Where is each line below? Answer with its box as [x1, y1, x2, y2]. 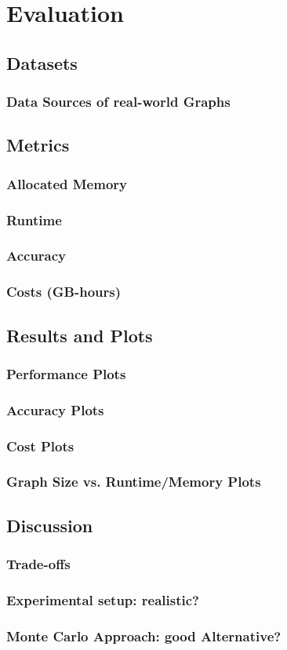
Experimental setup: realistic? [6, 590, 199, 609]
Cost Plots [6, 436, 74, 455]
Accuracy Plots [6, 400, 104, 419]
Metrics [6, 133, 70, 157]
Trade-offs [6, 554, 71, 574]
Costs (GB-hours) [6, 282, 121, 301]
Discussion [6, 513, 93, 537]
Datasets [6, 50, 78, 75]
